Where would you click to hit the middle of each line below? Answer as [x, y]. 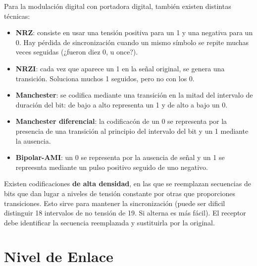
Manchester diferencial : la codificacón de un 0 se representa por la [121, 121]
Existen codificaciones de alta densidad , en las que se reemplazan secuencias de [128, 184]
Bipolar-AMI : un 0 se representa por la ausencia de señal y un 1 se [120, 157]
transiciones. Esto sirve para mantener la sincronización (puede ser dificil [115, 203]
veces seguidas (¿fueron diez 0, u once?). [77, 52]
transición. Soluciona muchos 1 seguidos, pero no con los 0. [105, 78]
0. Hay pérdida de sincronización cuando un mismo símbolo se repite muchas [132, 42]
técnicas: [17, 16]
